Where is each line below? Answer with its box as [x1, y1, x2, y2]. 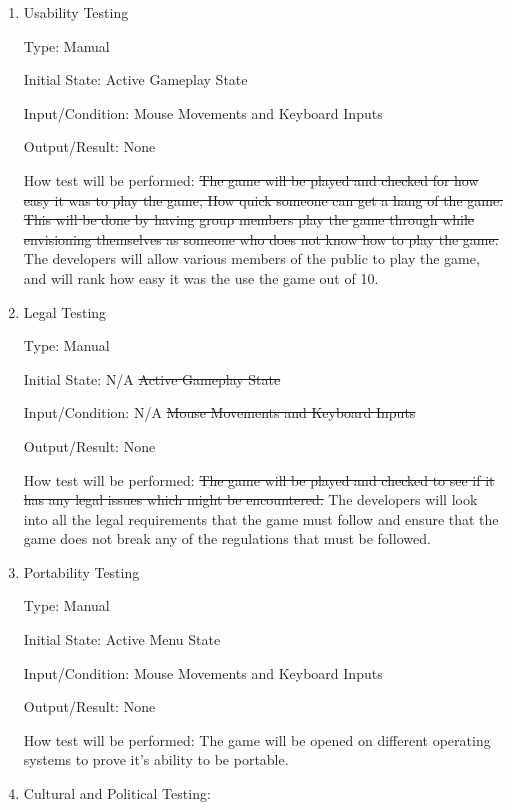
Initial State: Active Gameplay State [23, 69, 248, 90]
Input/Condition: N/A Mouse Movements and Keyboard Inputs [23, 402, 416, 423]
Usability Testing [23, 2, 129, 22]
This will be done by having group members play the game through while [23, 209, 475, 230]
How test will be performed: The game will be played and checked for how [23, 169, 479, 190]
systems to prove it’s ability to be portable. [23, 749, 289, 770]
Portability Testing [23, 561, 140, 582]
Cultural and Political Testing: [23, 783, 211, 804]
